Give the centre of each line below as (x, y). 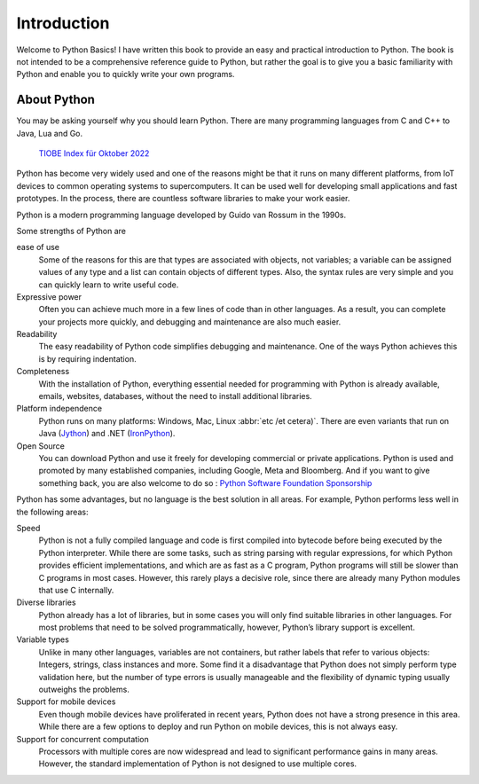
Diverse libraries (46, 602)
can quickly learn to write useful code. (109, 285)
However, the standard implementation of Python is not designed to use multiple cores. (198, 764)
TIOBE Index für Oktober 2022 (94, 153)
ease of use (38, 247)
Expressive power (49, 296)
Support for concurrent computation (83, 739)
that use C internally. (76, 590)
